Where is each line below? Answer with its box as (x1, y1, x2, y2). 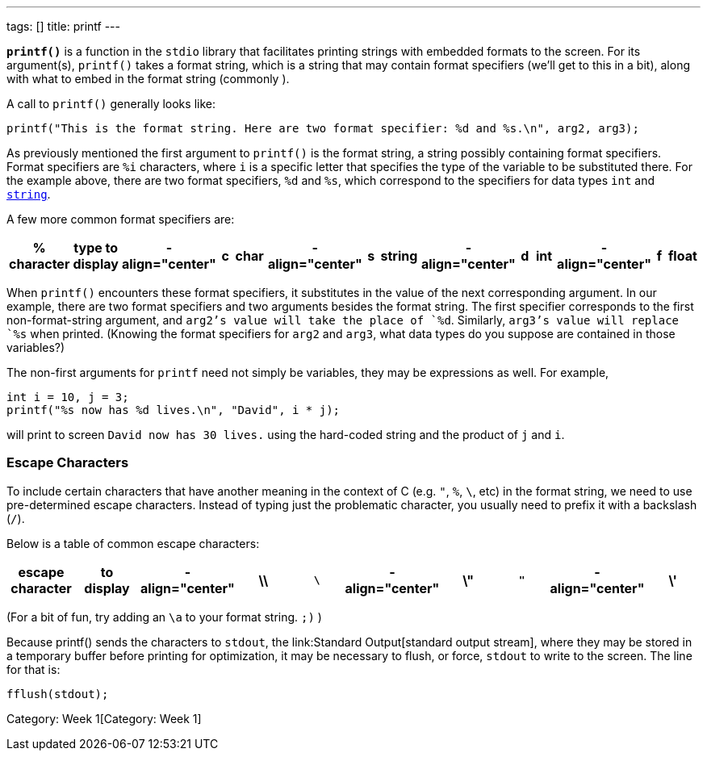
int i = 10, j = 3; (6, 391, 129, 404)
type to (73, 240, 119, 256)
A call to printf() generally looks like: (6, 97, 215, 111)
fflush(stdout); (6, 687, 109, 701)
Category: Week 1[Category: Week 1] (6, 711, 202, 726)
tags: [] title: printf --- (6, 19, 120, 33)
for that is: (6, 662, 61, 676)
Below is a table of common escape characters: (6, 536, 260, 550)
